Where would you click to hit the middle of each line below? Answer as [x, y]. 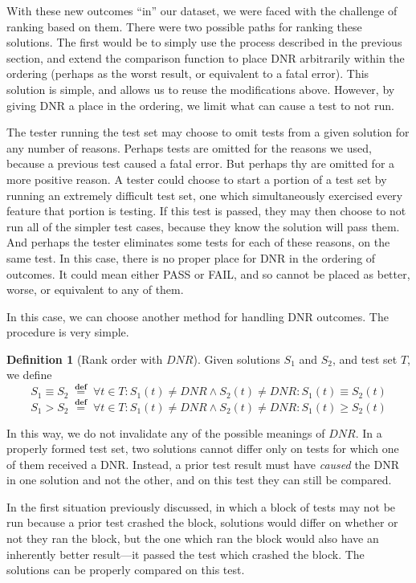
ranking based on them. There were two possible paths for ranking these [184, 26]
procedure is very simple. [68, 332]
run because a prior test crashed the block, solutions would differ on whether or [202, 522]
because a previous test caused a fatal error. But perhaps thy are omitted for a [201, 163]
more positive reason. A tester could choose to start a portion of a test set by [197, 179]
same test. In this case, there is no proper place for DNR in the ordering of [191, 257]
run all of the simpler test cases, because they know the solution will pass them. [203, 226]
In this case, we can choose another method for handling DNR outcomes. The [198, 316]
